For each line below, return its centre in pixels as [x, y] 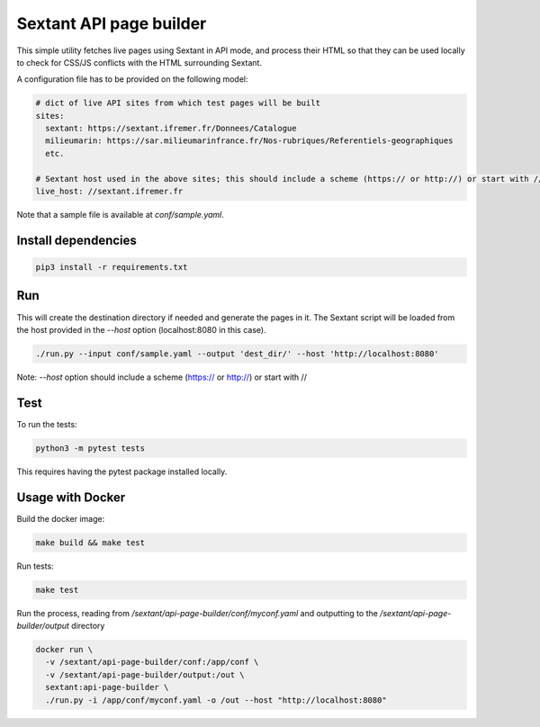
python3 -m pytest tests [90, 448]
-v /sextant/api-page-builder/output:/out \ [145, 674]
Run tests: [35, 566]
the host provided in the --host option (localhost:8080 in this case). [141, 329]
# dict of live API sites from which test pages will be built [178, 103]
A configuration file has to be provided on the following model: [132, 79]
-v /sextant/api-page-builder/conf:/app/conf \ [152, 662]
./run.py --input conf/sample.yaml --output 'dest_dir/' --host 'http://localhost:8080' [238, 354]
